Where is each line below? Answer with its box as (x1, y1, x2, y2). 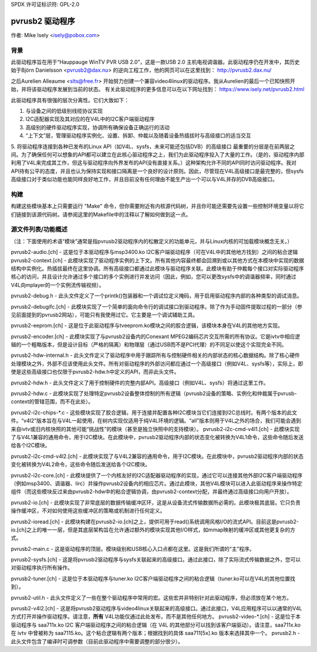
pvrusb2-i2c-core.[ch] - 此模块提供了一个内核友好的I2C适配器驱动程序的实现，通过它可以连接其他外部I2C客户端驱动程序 (11, 472, 303, 479)
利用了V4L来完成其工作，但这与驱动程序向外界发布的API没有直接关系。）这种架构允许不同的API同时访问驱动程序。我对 (11, 159, 296, 166)
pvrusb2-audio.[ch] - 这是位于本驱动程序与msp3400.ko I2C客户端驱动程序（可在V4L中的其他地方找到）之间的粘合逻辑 (11, 249, 298, 256)
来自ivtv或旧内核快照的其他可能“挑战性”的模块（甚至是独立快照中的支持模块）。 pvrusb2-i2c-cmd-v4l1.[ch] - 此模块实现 (11, 425, 300, 432)
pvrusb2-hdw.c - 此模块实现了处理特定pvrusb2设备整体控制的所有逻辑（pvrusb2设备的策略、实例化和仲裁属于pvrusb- (11, 390, 297, 397)
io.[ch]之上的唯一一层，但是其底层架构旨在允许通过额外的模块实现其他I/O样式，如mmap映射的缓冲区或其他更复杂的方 (11, 526, 296, 533)
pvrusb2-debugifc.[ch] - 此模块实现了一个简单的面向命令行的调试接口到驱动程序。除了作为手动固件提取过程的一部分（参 (11, 303, 302, 310)
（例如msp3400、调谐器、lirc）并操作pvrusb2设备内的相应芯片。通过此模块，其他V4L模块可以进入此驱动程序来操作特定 (11, 480, 302, 487)
